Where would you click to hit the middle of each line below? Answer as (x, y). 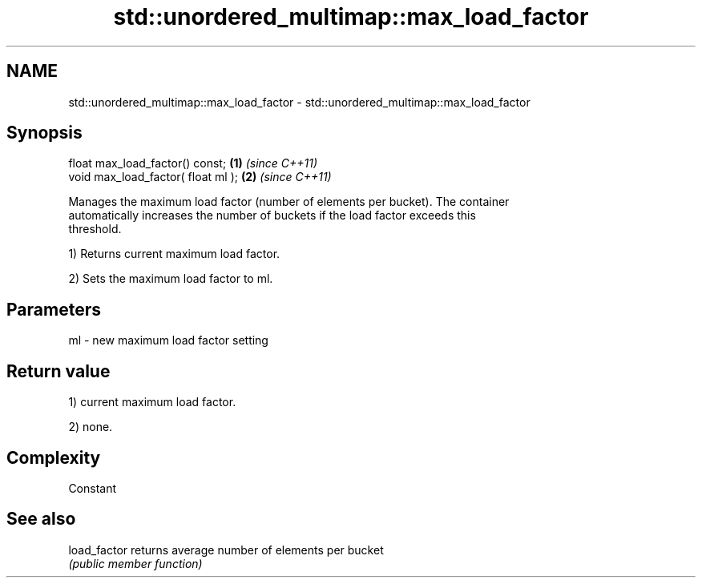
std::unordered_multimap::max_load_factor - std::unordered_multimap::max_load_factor (299, 102)
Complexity (54, 457)
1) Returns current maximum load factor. (174, 254)
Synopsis (44, 133)
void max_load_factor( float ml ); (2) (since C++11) (200, 177)
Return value (58, 371)
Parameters (54, 309)
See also (41, 519)
